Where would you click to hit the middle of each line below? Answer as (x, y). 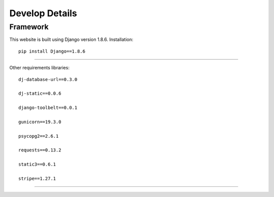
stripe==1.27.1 (37, 179)
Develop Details (43, 13)
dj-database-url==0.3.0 (48, 79)
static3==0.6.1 (37, 164)
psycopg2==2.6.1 (39, 136)
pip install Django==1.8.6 (52, 51)
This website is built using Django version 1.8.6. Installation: (72, 40)
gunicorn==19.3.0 (40, 122)
